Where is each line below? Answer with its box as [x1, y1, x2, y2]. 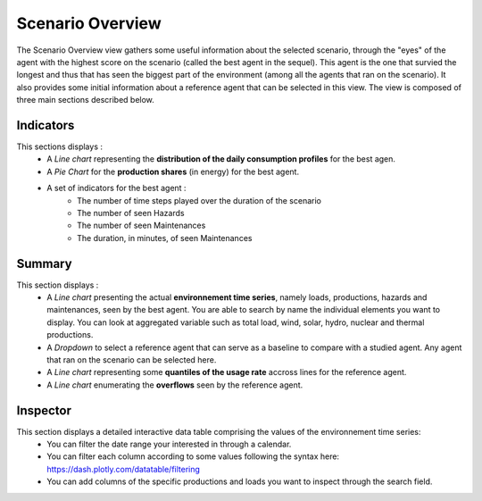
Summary [16, 255, 72, 271]
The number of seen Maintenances [77, 220, 206, 231]
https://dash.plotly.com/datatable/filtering [46, 463, 201, 474]
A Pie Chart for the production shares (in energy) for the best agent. [46, 166, 299, 177]
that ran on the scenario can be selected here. [46, 355, 217, 365]
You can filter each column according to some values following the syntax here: [46, 451, 339, 462]
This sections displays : [16, 141, 103, 152]
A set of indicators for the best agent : [46, 183, 187, 194]
